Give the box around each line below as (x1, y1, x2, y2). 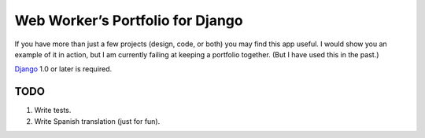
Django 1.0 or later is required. (14, 64, 113, 74)
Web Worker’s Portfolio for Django (14, 12, 243, 29)
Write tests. (34, 106, 72, 115)
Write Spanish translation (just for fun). (34, 116, 161, 125)
